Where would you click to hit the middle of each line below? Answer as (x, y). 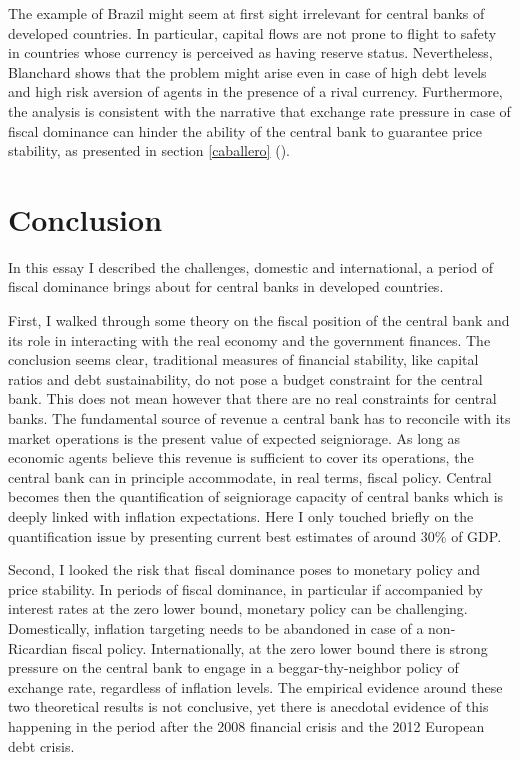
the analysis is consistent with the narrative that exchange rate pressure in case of (259, 110)
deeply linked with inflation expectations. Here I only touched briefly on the (241, 516)
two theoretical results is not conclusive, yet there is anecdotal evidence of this (248, 706)
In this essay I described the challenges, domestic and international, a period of (251, 266)
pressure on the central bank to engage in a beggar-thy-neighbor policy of (233, 667)
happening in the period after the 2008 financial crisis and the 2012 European (246, 725)
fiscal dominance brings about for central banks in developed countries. (226, 286)
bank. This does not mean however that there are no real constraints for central (252, 398)
